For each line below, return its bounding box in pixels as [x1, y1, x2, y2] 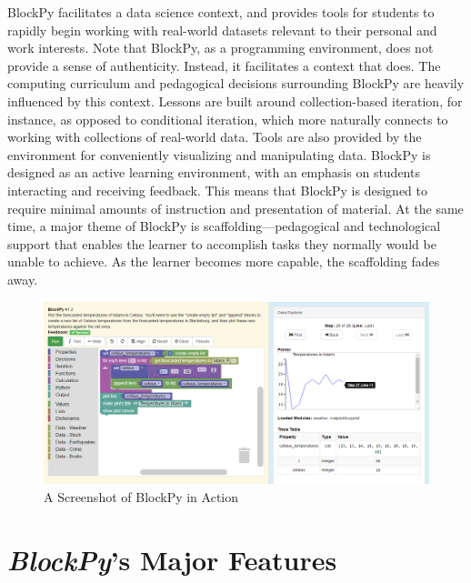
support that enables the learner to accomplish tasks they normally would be [7, 234, 436, 253]
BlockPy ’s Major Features [7, 540, 337, 578]
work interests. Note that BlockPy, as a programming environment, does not [7, 38, 434, 57]
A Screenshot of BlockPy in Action [44, 487, 239, 506]
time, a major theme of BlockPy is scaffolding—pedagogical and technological [7, 216, 441, 236]
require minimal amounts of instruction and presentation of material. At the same [7, 198, 464, 217]
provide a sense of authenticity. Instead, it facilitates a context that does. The [7, 55, 441, 75]
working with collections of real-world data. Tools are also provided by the [7, 127, 422, 146]
